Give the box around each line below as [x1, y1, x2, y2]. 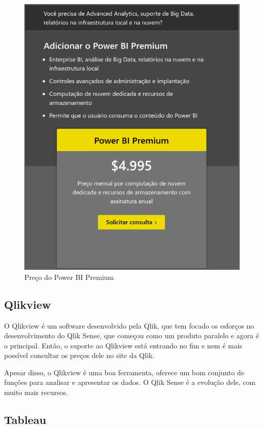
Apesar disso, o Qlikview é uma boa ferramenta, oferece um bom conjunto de [4, 367, 244, 377]
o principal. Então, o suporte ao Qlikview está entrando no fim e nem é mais [4, 340, 243, 350]
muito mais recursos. [4, 387, 68, 398]
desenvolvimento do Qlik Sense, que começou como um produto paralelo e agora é [4, 330, 259, 341]
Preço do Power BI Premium [24, 271, 114, 282]
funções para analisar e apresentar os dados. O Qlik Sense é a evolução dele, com [4, 377, 256, 387]
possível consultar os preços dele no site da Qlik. [4, 350, 155, 361]
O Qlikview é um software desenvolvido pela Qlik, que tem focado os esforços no [4, 320, 254, 331]
